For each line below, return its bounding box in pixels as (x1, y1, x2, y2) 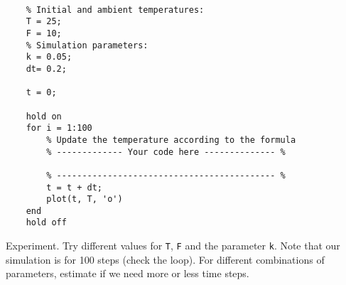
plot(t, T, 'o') (46, 194, 123, 205)
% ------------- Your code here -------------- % (46, 146, 286, 157)
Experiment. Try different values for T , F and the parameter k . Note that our (6, 238, 340, 253)
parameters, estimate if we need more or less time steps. (6, 266, 249, 281)
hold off (26, 217, 67, 228)
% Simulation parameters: (26, 40, 148, 50)
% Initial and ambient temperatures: (26, 4, 205, 15)
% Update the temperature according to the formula (46, 134, 296, 145)
